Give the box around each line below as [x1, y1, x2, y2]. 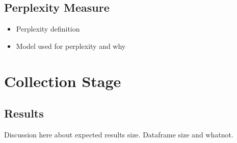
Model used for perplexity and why [16, 40, 126, 51]
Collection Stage [4, 70, 121, 91]
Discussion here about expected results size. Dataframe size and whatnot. [4, 129, 233, 139]
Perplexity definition [16, 23, 80, 34]
